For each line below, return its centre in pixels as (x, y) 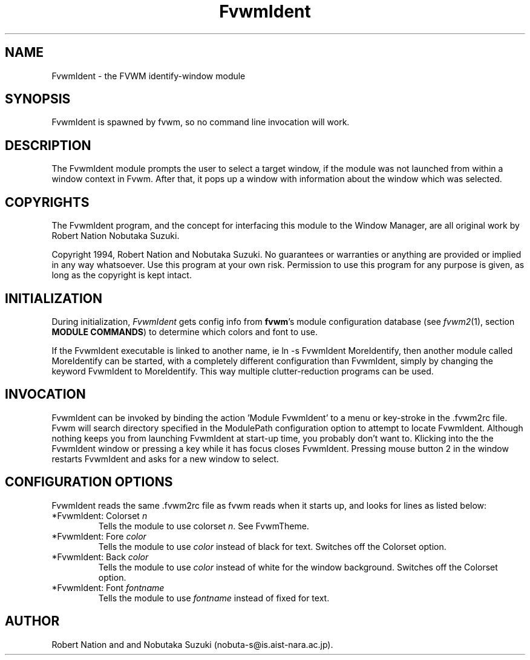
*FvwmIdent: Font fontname (108, 587)
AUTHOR (32, 621)
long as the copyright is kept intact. (122, 275)
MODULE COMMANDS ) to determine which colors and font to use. (185, 332)
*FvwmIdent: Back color (100, 557)
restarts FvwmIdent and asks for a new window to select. (165, 459)
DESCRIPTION (48, 145)
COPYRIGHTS (47, 202)
